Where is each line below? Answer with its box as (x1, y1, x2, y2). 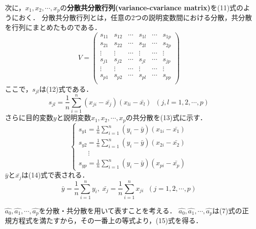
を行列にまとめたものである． (5, 22, 101, 32)
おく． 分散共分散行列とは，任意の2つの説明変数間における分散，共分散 (18, 12, 252, 23)
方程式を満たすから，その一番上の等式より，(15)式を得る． (11, 215, 203, 226)
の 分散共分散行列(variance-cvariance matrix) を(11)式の (60, 2, 244, 12)
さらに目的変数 (5, 112, 53, 123)
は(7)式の (212, 205, 242, 215)
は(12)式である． (39, 83, 93, 94)
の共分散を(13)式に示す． (126, 112, 207, 123)
